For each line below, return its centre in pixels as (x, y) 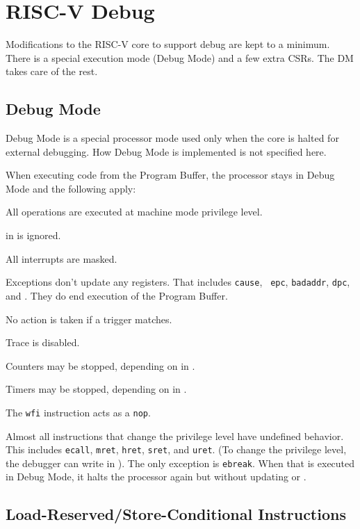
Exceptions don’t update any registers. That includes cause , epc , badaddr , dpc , (178, 282)
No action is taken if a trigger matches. (89, 319)
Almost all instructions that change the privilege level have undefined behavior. (175, 436)
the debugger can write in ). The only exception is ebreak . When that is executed (180, 463)
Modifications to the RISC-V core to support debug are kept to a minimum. (168, 44)
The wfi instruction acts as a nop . (78, 412)
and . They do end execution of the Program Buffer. (117, 295)
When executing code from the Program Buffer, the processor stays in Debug (170, 175)
